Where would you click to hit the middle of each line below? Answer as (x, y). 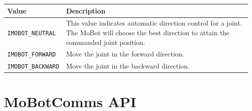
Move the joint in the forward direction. (125, 54)
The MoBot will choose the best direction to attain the (148, 32)
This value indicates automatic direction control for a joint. (154, 23)
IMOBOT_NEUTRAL (32, 33)
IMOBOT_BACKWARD (33, 67)
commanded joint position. (106, 42)
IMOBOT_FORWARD (32, 55)
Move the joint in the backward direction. (128, 66)
